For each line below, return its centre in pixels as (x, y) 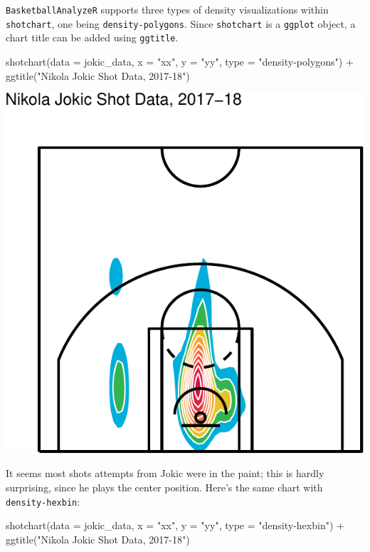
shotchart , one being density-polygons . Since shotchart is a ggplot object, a (181, 23)
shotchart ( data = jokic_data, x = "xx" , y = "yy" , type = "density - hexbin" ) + (175, 525)
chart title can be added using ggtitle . (92, 37)
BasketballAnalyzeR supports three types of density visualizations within (167, 9)
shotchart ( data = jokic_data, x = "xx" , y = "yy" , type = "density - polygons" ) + (180, 61)
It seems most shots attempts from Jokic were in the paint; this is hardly (165, 473)
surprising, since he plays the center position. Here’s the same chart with (164, 487)
